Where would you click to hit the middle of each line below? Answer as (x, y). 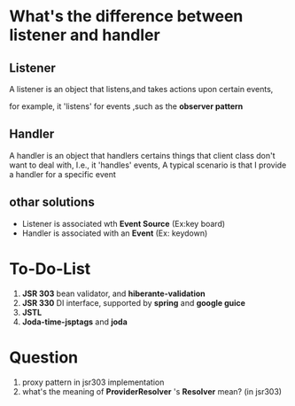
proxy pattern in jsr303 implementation (93, 382)
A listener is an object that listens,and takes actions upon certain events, (141, 89)
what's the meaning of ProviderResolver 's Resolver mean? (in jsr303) (151, 391)
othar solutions (52, 203)
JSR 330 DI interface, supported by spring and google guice (134, 302)
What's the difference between (126, 16)
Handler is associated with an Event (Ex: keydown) (115, 233)
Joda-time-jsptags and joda (75, 322)
